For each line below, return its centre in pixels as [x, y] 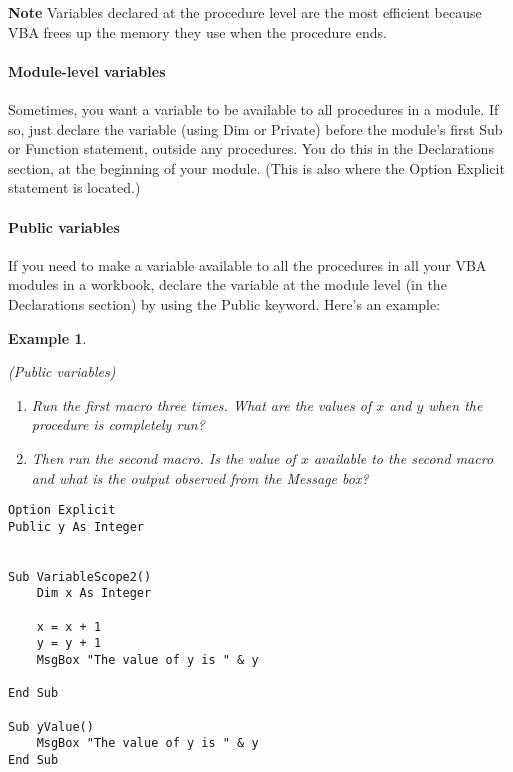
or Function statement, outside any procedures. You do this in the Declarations [251, 148]
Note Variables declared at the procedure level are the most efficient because [245, 12]
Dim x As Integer [94, 593]
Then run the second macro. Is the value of [163, 457]
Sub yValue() [51, 726]
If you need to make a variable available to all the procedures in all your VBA [247, 264]
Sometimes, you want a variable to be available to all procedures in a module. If [253, 108]
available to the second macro [403, 457]
